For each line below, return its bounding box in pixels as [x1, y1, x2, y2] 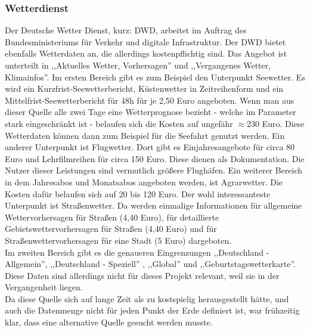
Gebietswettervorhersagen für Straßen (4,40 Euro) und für [5, 222, 217, 235]
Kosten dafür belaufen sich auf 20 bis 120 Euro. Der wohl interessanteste [5, 187, 271, 200]
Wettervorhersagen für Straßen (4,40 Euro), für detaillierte [5, 210, 219, 223]
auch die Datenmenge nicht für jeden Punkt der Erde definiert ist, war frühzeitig [5, 304, 300, 317]
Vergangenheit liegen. [5, 281, 83, 293]
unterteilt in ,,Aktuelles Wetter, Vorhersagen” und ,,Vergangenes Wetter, [5, 59, 271, 71]
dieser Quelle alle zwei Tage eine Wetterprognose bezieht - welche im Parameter [5, 106, 296, 118]
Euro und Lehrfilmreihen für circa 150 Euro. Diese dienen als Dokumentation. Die [5, 152, 305, 165]
